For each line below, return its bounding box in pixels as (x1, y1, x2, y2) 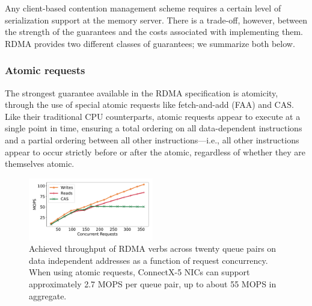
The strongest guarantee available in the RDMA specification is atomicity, (5, 86, 278, 99)
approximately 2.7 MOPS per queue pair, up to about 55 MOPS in (29, 277, 277, 290)
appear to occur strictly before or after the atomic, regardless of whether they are (5, 145, 305, 158)
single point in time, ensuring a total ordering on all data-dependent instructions (5, 122, 302, 134)
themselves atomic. (5, 157, 75, 170)
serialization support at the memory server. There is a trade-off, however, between (5, 13, 308, 26)
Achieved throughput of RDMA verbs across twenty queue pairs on (29, 242, 277, 255)
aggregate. (29, 289, 67, 302)
